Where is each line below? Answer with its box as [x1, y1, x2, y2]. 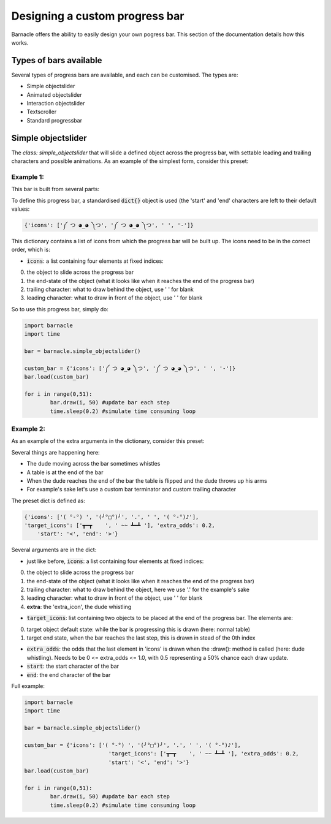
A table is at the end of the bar [26, 469, 104, 476]
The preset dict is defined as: [11, 497, 85, 504]
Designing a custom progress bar [11, 9, 185, 23]
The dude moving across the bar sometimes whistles [26, 460, 161, 467]
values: [11, 205, 30, 213]
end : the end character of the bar [26, 671, 111, 678]
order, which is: [11, 246, 50, 254]
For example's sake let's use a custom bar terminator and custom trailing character [26, 486, 236, 493]
